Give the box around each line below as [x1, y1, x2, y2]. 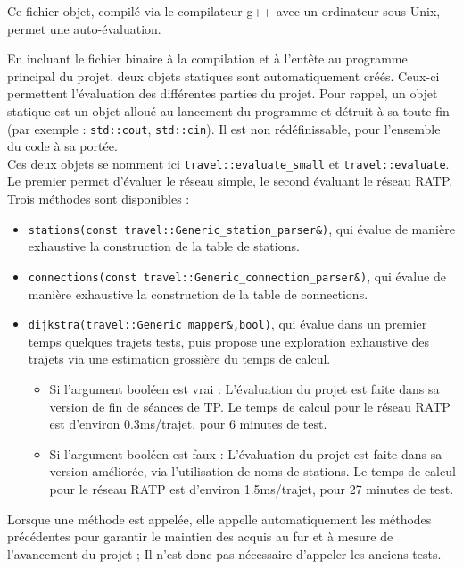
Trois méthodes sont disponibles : [7, 189, 190, 208]
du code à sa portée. [7, 137, 118, 155]
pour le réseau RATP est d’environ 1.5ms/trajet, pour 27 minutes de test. [49, 479, 454, 498]
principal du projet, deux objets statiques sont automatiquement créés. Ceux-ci [7, 66, 440, 85]
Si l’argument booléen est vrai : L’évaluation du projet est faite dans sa [49, 380, 440, 397]
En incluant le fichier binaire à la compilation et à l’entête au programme [7, 49, 408, 68]
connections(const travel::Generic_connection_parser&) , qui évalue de [28, 266, 446, 285]
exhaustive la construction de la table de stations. [28, 237, 300, 255]
